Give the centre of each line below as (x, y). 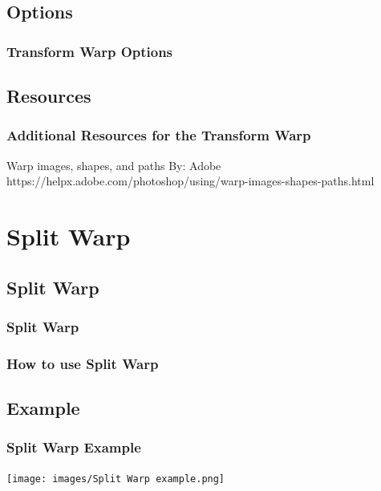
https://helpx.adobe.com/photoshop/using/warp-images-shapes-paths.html (190, 181)
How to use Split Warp (83, 363)
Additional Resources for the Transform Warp (159, 135)
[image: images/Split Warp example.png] (116, 479)
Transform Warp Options (90, 51)
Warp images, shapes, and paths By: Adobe (114, 165)
